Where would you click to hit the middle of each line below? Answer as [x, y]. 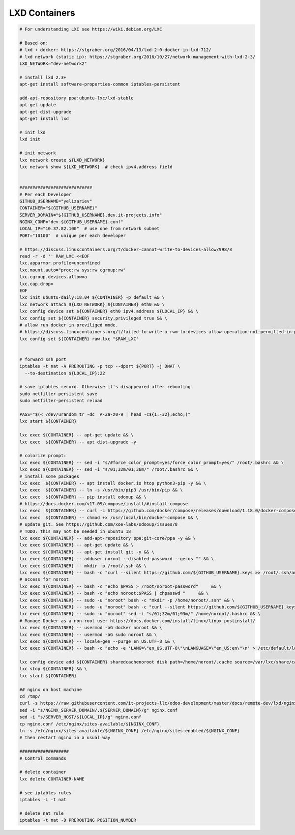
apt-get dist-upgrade [45, 112]
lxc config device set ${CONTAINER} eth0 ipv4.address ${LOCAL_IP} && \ [109, 311]
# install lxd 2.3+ [43, 77]
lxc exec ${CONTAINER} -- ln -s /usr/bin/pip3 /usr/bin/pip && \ [101, 490]
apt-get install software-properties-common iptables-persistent [100, 84]
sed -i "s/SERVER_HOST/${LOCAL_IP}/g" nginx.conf [80, 717]
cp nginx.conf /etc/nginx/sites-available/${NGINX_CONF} [89, 724]
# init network [38, 153]
